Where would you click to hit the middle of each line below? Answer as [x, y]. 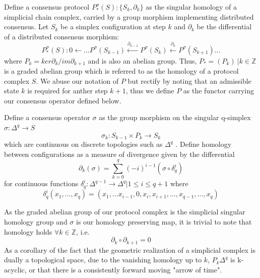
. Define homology [204, 144]
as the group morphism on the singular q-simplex [175, 117]
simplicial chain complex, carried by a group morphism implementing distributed [129, 16]
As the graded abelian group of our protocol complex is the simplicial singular [125, 212]
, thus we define [150, 91]
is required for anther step [68, 91]
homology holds [28, 231]
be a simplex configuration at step [113, 26]
